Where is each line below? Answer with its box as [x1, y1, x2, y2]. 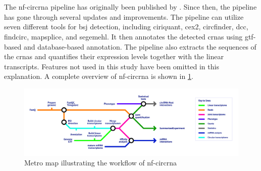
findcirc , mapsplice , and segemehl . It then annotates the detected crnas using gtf [4, 31, 253, 41]
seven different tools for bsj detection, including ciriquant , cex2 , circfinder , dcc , [4, 21, 248, 32]
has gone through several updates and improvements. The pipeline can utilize [4, 11, 244, 22]
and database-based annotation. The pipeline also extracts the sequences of [23, 41, 256, 52]
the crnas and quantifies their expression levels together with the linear [4, 51, 224, 62]
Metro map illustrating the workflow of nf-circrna [24, 157, 177, 168]
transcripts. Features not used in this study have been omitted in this [4, 61, 219, 71]
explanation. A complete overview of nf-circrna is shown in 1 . [4, 71, 193, 81]
